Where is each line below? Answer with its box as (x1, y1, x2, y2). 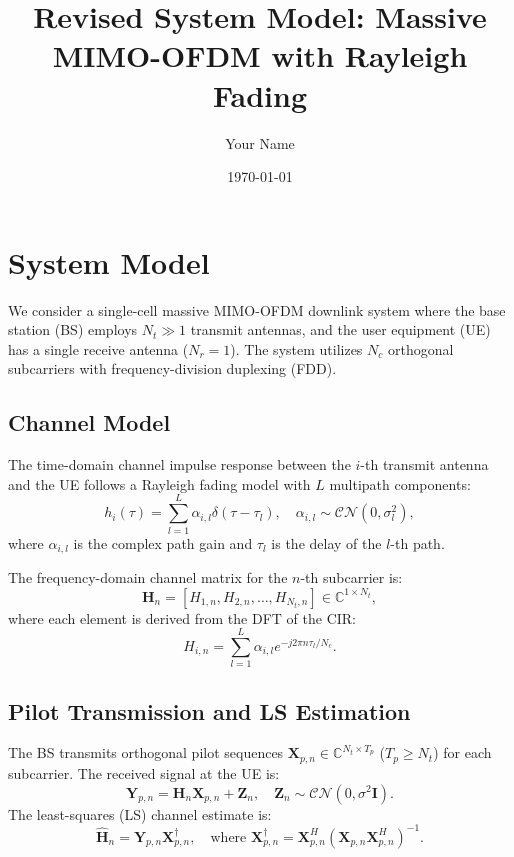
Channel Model (8, 407, 171, 438)
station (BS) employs (8, 319, 138, 340)
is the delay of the (271, 532, 382, 553)
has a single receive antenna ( (8, 338, 189, 359)
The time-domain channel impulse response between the (8, 454, 351, 475)
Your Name (225, 132, 295, 153)
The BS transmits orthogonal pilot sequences (8, 742, 284, 763)
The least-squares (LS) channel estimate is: (8, 803, 272, 824)
